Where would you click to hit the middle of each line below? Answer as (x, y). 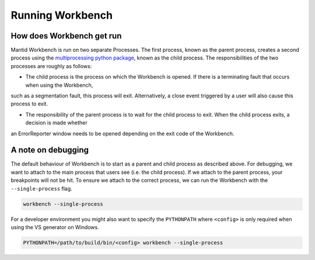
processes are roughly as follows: (51, 66)
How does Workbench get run (66, 36)
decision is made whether (56, 123)
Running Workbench (62, 15)
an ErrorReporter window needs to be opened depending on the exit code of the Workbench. (123, 133)
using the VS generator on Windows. (55, 227)
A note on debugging (50, 150)
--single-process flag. (41, 188)
